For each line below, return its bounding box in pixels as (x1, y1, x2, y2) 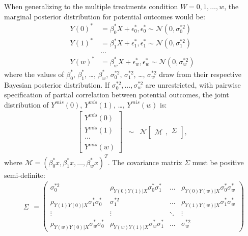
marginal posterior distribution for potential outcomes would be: (4, 11, 205, 21)
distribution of (4, 99, 49, 110)
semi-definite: (4, 169, 45, 180)
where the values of (4, 68, 64, 79)
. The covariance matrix (107, 156, 182, 167)
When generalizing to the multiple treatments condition (4, 1, 178, 11)
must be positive (192, 156, 244, 167)
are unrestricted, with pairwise (145, 79, 241, 90)
